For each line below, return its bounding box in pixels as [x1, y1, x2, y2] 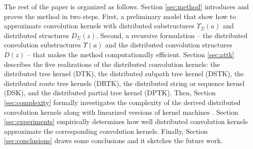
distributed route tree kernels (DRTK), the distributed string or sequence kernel [4, 78, 245, 88]
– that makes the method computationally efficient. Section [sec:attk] [27, 49, 234, 59]
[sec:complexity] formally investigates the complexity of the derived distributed [4, 97, 241, 107]
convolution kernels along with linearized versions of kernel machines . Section [4, 106, 238, 117]
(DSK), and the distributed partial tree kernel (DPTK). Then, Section [4, 87, 216, 98]
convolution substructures [4, 40, 81, 50]
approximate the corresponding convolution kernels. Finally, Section [4, 126, 208, 136]
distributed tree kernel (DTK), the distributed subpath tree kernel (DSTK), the [4, 68, 244, 79]
